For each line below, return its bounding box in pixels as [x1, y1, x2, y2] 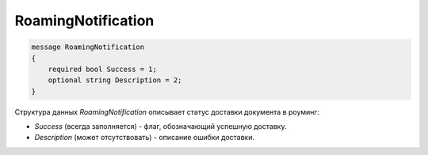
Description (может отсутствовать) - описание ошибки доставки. [34, 133, 255, 142]
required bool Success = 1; [48, 64, 158, 74]
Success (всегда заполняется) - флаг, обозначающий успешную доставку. [34, 122, 287, 131]
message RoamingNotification [31, 43, 145, 51]
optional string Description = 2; [48, 76, 182, 85]
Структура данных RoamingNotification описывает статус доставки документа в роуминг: [14, 107, 320, 116]
